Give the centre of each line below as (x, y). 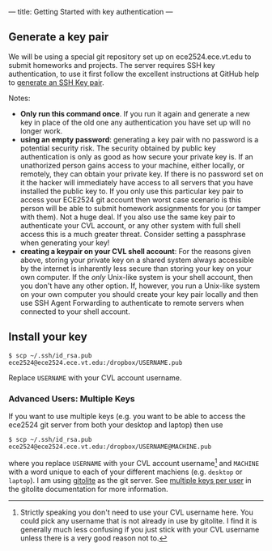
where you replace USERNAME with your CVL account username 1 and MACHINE (134, 462)
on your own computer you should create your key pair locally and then (139, 294)
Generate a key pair (59, 37)
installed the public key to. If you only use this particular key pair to (132, 191)
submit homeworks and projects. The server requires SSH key (112, 65)
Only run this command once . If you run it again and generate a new (135, 113)
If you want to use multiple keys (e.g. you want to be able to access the (127, 416)
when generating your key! (65, 243)
